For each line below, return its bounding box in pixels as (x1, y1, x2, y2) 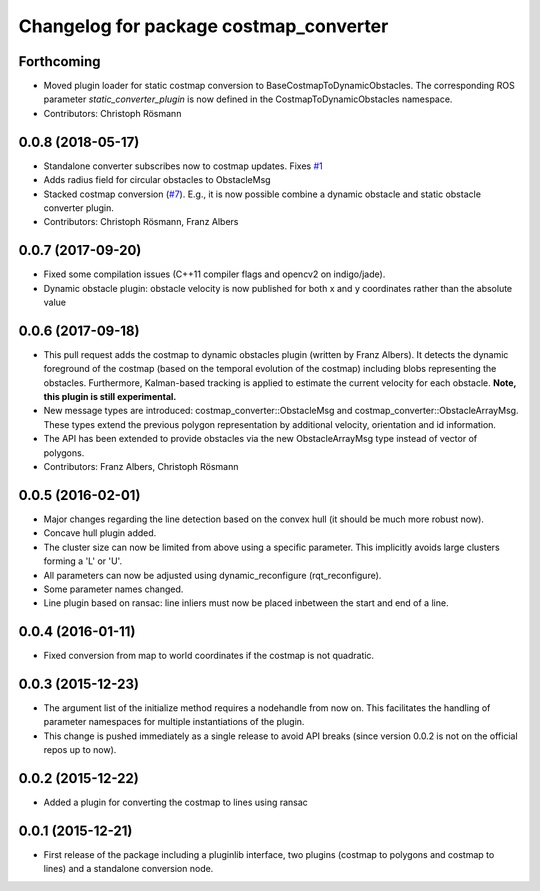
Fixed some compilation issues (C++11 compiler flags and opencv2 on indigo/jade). (43, 268, 386, 280)
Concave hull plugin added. (43, 527, 157, 539)
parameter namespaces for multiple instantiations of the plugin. (43, 716, 305, 728)
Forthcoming (18, 53, 101, 70)
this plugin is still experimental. (43, 391, 177, 403)
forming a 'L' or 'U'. (43, 555, 123, 567)
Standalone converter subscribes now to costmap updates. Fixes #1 (43, 160, 324, 172)
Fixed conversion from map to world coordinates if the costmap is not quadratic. (43, 650, 375, 662)
